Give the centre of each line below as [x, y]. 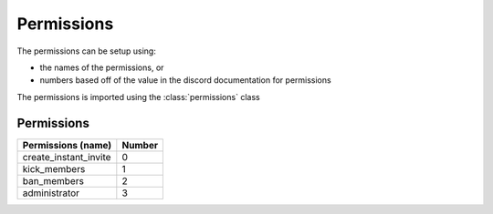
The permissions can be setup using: [87, 51]
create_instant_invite [67, 157]
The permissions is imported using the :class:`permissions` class [138, 97]
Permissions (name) [67, 145]
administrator [51, 193]
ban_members [53, 180]
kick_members [54, 168]
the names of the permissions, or [102, 67]
